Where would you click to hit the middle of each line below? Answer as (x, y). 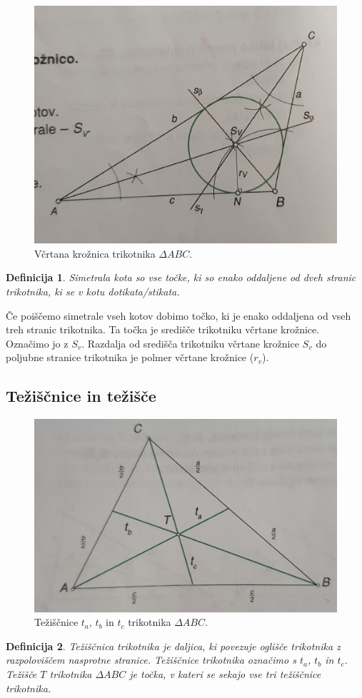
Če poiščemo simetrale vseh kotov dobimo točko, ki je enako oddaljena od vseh (179, 315)
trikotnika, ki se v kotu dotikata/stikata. (93, 292)
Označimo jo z (37, 343)
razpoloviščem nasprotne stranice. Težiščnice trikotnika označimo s (151, 660)
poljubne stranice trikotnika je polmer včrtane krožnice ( (130, 357)
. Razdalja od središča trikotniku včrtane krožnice (190, 343)
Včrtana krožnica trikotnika (95, 253)
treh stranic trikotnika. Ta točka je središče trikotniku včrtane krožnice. (163, 329)
